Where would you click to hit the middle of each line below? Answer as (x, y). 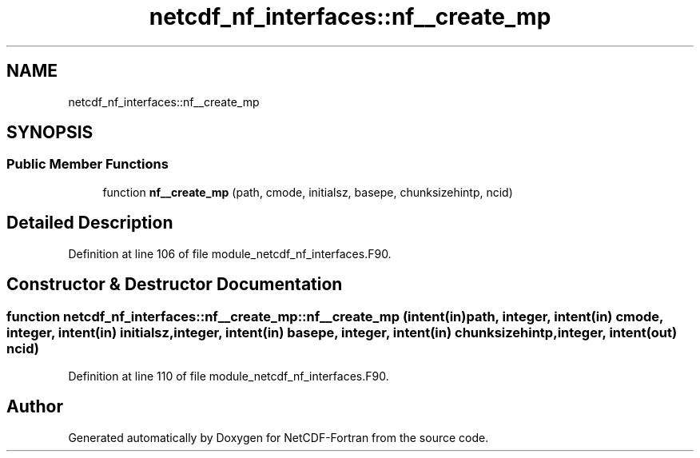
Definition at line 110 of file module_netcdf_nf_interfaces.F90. (229, 376)
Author (35, 407)
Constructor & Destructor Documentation (175, 285)
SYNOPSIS (50, 133)
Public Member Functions (87, 164)
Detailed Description (90, 223)
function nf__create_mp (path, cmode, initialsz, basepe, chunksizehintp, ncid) (308, 192)
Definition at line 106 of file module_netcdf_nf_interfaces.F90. (230, 253)
